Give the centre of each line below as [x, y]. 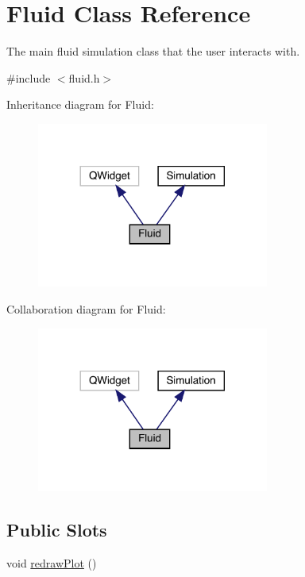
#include [29, 77]
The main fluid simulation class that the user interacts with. [153, 51]
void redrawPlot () [52, 562]
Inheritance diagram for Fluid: [80, 104]
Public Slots [57, 529]
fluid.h [84, 77]
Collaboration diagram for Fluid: [86, 308]
